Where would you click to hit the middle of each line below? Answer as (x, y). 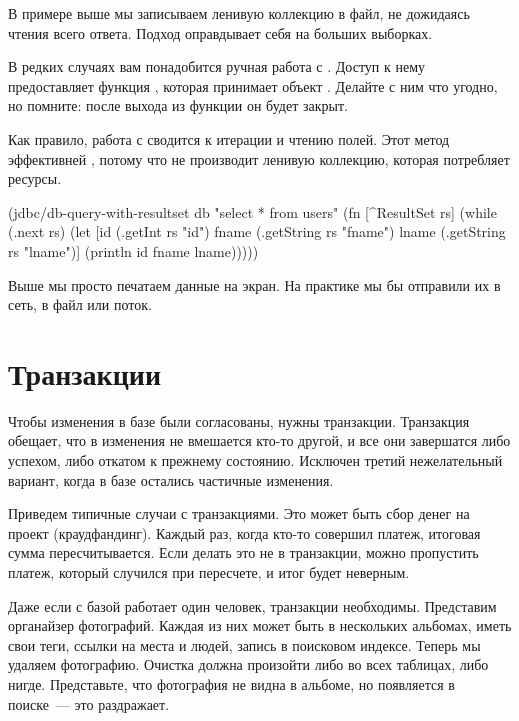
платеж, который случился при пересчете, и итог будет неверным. (209, 572)
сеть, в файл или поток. (80, 304)
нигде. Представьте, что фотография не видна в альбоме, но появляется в (231, 683)
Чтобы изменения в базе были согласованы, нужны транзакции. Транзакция (239, 420)
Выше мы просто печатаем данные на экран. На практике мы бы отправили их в (254, 284)
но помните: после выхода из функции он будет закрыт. (178, 105)
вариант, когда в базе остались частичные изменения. (171, 479)
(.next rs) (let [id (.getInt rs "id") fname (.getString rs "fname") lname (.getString (257, 231)
